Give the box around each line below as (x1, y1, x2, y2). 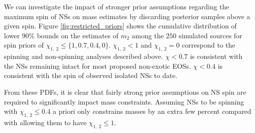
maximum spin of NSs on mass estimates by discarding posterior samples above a (4, 11, 250, 21)
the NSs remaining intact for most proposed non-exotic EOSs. (4, 60, 191, 71)
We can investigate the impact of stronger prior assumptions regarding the (4, 1, 229, 11)
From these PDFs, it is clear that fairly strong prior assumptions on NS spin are (4, 86, 246, 97)
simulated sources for (179, 30, 242, 40)
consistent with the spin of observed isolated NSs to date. (4, 70, 178, 80)
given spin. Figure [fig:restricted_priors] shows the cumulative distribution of (4, 21, 237, 31)
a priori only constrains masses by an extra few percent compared (53, 106, 252, 116)
